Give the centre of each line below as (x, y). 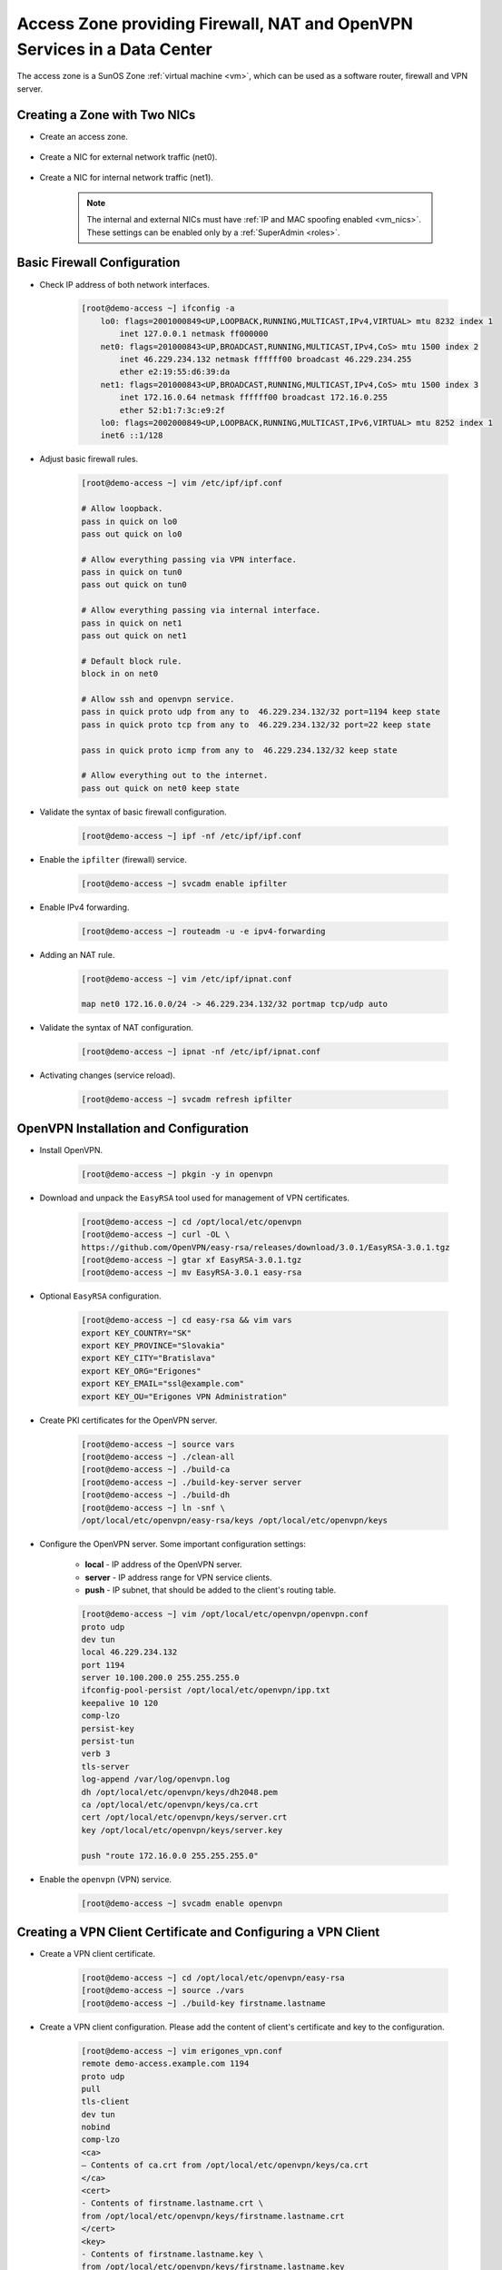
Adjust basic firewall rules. (89, 459)
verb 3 (96, 1754)
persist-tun (108, 1742)
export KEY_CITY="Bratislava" (148, 1358)
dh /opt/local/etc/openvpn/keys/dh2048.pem (180, 1792)
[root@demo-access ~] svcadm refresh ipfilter (187, 1100)
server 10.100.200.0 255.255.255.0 (160, 1678)
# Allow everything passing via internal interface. (201, 610)
